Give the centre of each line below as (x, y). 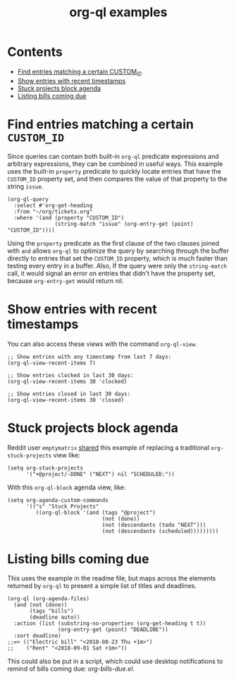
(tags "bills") (51, 612)
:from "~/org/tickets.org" (53, 211)
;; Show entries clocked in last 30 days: (70, 375)
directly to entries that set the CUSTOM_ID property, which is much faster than (117, 258)
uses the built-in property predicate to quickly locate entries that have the (114, 171)
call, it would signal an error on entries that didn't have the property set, (111, 273)
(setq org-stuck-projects (45, 468)
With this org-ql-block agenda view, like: (67, 487)
